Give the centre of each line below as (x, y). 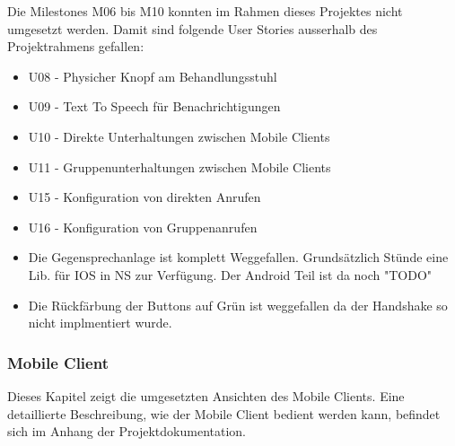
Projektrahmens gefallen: (76, 46)
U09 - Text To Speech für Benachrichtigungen (154, 106)
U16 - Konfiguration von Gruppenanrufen (143, 227)
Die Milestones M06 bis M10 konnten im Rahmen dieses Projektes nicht (205, 11)
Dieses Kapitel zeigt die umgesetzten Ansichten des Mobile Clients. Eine (206, 395)
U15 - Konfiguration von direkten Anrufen (144, 197)
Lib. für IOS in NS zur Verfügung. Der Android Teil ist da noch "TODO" (230, 274)
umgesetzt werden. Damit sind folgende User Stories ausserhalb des (192, 28)
